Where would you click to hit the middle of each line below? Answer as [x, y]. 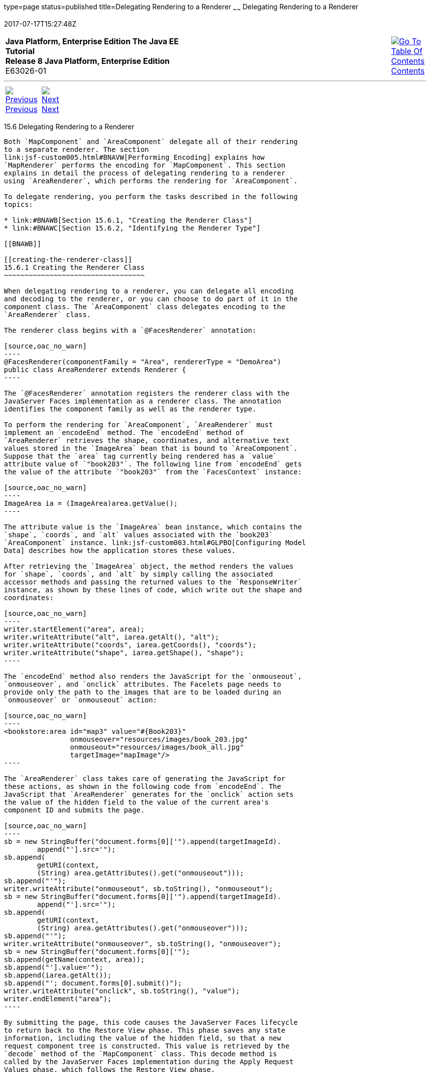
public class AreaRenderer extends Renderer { [95, 369]
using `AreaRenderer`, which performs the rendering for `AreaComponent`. [151, 181]
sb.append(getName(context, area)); [74, 959]
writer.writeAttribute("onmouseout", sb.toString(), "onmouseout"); [138, 888]
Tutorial [20, 51]
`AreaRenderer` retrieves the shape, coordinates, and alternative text [147, 440]
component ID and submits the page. [74, 810]
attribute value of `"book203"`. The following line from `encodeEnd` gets [153, 464]
